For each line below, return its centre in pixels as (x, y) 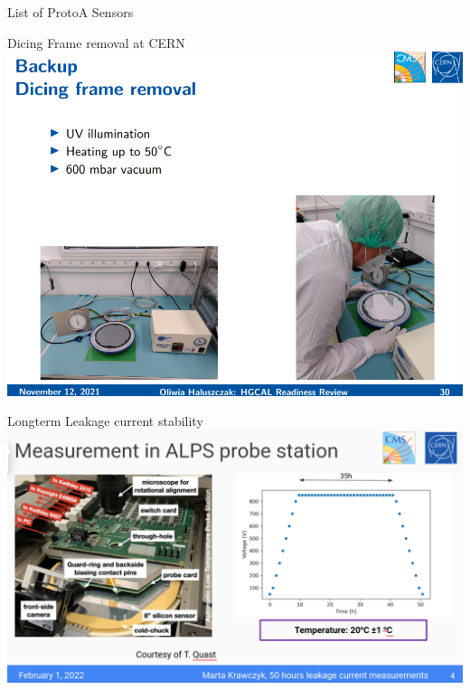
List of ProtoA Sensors (70, 12)
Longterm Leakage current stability (105, 421)
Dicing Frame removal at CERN (96, 42)
